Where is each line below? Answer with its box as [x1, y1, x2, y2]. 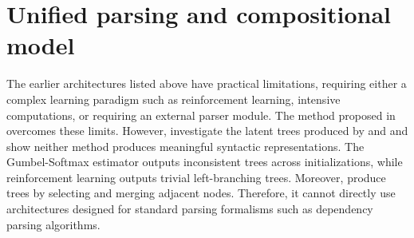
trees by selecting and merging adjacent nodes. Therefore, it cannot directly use [6, 184, 396, 201]
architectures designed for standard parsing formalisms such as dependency [6, 200, 373, 217]
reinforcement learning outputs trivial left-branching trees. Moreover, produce [6, 169, 386, 185]
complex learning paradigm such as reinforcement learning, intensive [6, 90, 341, 107]
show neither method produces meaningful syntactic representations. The [6, 137, 365, 154]
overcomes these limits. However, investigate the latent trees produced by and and [6, 122, 408, 139]
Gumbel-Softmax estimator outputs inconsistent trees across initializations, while [6, 153, 403, 170]
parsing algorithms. [6, 216, 101, 232]
